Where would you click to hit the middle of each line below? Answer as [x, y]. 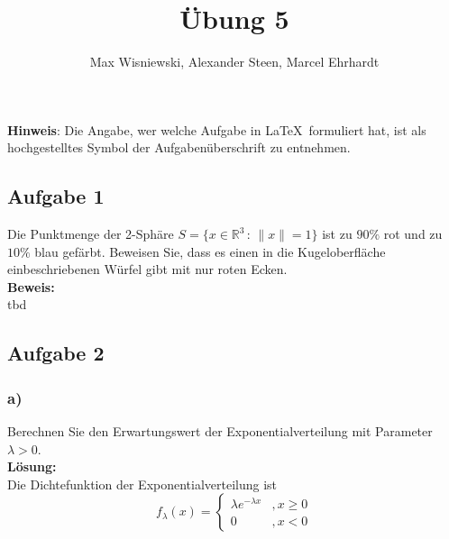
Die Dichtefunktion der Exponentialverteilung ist [142, 484]
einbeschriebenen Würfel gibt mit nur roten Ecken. [147, 269]
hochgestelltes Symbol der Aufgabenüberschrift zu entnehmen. [179, 147]
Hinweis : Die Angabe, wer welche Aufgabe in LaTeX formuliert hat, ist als [217, 129]
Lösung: [32, 466]
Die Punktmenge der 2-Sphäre [91, 234]
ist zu [337, 234]
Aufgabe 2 [56, 353]
